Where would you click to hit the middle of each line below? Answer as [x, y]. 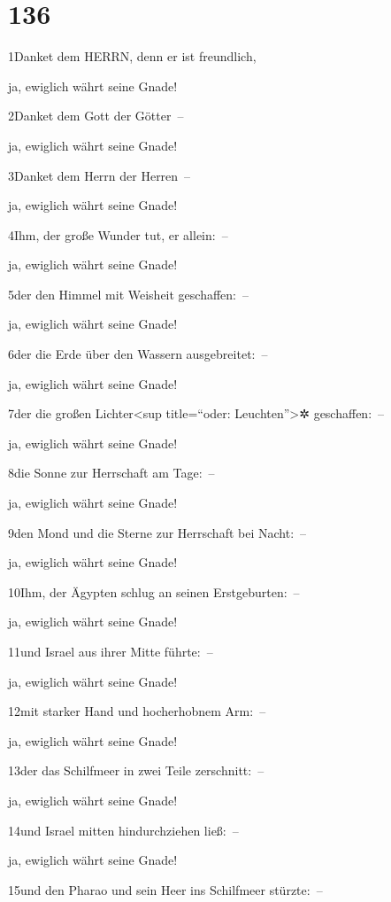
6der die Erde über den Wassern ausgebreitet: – [138, 354]
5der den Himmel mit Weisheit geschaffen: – [128, 294]
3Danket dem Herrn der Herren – [100, 175]
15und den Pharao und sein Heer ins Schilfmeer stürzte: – [165, 889]
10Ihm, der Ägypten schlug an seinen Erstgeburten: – [154, 591]
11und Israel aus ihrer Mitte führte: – [111, 651]
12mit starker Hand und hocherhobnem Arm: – [137, 711]
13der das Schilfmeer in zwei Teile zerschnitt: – [136, 770]
